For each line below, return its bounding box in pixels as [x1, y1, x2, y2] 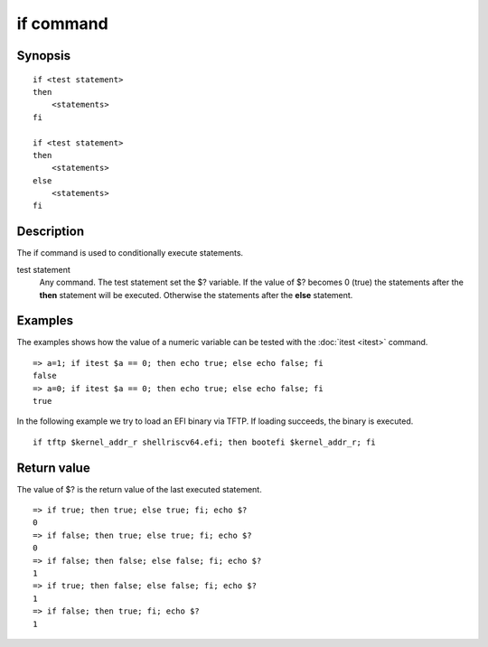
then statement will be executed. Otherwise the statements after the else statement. [39, 289, 353, 300]
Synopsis [16, 48, 71, 63]
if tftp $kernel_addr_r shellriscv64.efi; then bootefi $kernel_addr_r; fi [33, 436, 376, 447]
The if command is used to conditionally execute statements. [16, 248, 244, 258]
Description [16, 224, 85, 239]
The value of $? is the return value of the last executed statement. [16, 483, 262, 494]
